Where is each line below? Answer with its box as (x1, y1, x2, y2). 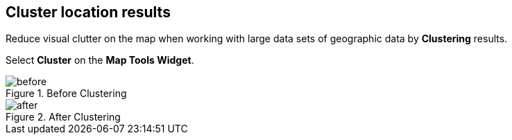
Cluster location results (6, 3, 171, 21)
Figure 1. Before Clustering (6, 87, 127, 100)
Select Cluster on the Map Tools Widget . (6, 54, 194, 67)
